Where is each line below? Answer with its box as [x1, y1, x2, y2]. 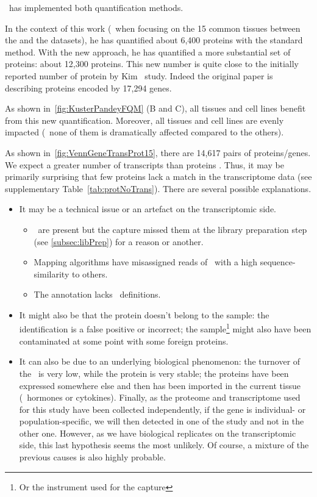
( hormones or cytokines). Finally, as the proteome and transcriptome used [19, 391, 301, 404]
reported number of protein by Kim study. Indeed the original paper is [5, 69, 273, 82]
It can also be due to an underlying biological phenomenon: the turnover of [19, 355, 301, 368]
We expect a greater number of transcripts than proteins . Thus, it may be [5, 158, 284, 171]
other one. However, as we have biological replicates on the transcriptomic [19, 426, 296, 439]
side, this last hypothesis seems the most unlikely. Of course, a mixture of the [19, 438, 309, 451]
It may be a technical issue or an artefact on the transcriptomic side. [19, 202, 276, 215]
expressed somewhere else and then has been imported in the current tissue [19, 379, 301, 392]
